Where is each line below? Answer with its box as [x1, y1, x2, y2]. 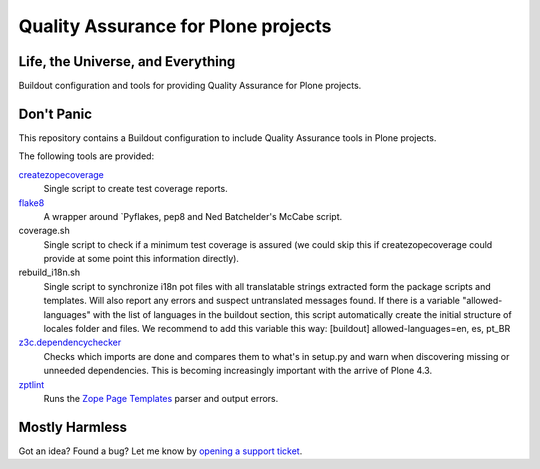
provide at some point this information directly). [43, 253, 240, 265]
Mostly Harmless [18, 418, 127, 435]
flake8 [18, 196, 45, 209]
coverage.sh [18, 225, 70, 237]
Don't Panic [18, 105, 93, 122]
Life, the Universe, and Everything [18, 53, 236, 70]
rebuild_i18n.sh [18, 266, 80, 279]
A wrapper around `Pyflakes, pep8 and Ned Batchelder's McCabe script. [43, 210, 343, 222]
